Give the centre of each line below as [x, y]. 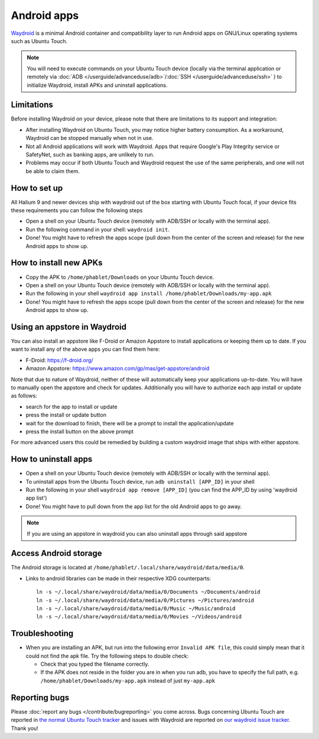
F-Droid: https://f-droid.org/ [59, 360]
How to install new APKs [57, 263]
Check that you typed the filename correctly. [95, 664]
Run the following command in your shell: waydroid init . [98, 229]
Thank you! [25, 728]
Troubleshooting [42, 634]
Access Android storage [57, 553]
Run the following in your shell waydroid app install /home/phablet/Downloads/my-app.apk [149, 294]
